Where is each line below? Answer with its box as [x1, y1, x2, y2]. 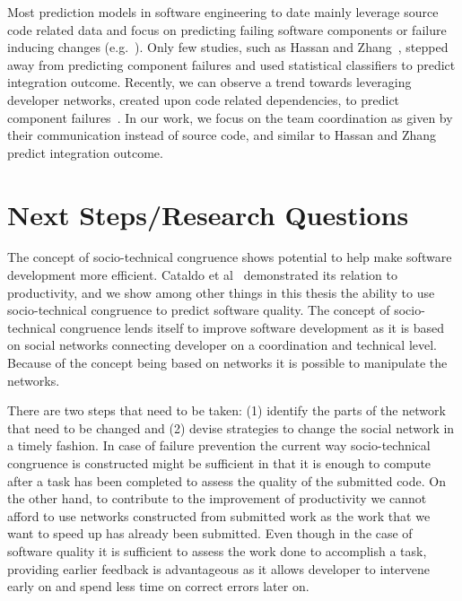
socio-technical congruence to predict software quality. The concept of [7, 300, 390, 319]
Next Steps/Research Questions [7, 196, 409, 232]
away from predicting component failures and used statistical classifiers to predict [7, 55, 456, 74]
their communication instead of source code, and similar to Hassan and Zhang [7, 126, 437, 144]
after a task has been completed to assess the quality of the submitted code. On [7, 471, 446, 490]
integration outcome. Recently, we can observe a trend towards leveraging [7, 73, 412, 91]
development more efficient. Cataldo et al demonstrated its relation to [7, 266, 398, 284]
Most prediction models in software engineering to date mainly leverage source [7, 3, 439, 21]
